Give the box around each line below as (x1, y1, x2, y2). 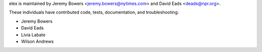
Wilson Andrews (21, 39, 54, 44)
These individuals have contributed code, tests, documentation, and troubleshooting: (9, 10, 179, 15)
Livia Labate (21, 32, 46, 38)
